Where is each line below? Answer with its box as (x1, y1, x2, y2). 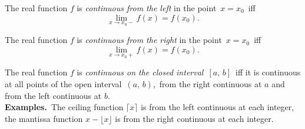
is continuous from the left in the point (77, 2, 217, 14)
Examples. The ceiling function (5, 101, 124, 113)
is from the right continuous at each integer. (115, 112, 274, 124)
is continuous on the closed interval (77, 66, 204, 78)
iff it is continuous (236, 66, 301, 78)
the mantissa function (5, 112, 83, 124)
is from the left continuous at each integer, (141, 101, 294, 113)
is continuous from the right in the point (77, 34, 222, 46)
